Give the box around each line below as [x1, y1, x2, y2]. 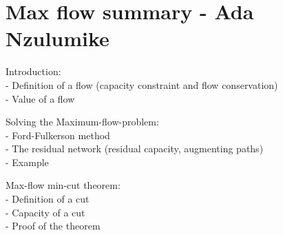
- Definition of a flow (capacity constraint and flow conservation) [6, 77, 278, 92]
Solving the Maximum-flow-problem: [6, 114, 159, 129]
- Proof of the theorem [6, 218, 101, 233]
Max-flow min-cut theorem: [6, 178, 120, 192]
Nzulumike [6, 24, 109, 52]
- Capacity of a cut [6, 205, 85, 219]
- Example [6, 154, 49, 169]
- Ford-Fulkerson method [6, 127, 110, 142]
